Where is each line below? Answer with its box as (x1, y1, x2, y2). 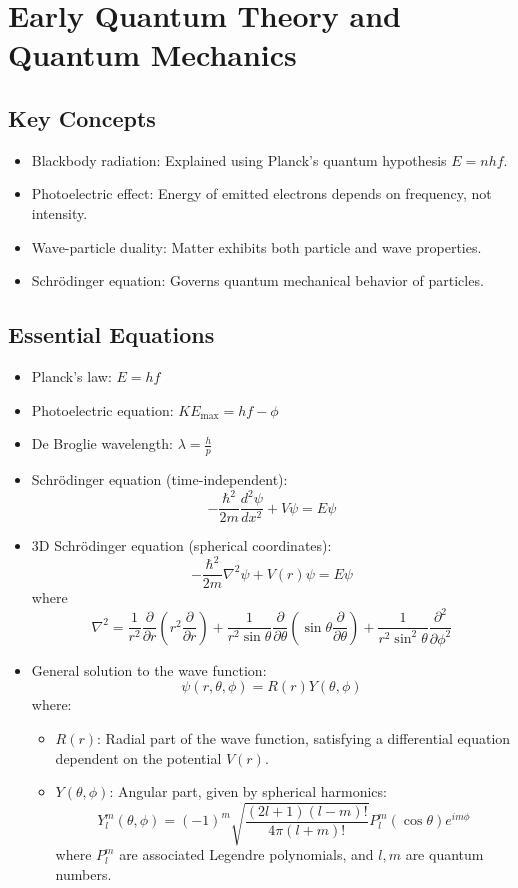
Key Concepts (8, 102, 156, 133)
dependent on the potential (55, 747, 222, 768)
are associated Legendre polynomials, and (119, 844, 374, 865)
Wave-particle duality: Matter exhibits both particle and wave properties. (31, 236, 482, 257)
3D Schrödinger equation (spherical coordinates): (31, 535, 332, 556)
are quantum (405, 844, 484, 865)
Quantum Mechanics (8, 34, 297, 75)
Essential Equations (8, 319, 215, 350)
